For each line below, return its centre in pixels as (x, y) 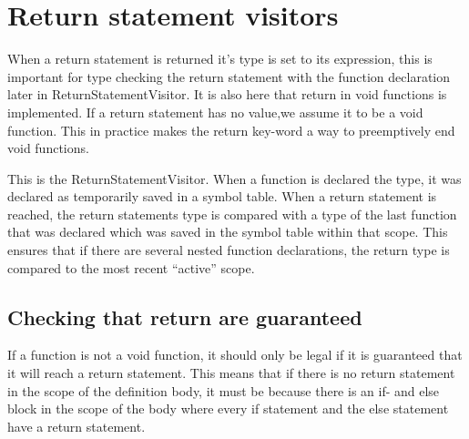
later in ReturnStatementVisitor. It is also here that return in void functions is (227, 94)
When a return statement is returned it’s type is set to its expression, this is (220, 59)
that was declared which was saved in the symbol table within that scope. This (228, 232)
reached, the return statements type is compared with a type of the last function (232, 214)
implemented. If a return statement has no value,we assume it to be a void (215, 112)
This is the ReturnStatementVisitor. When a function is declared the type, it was (234, 178)
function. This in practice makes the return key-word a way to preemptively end (231, 130)
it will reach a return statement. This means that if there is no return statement (231, 373)
